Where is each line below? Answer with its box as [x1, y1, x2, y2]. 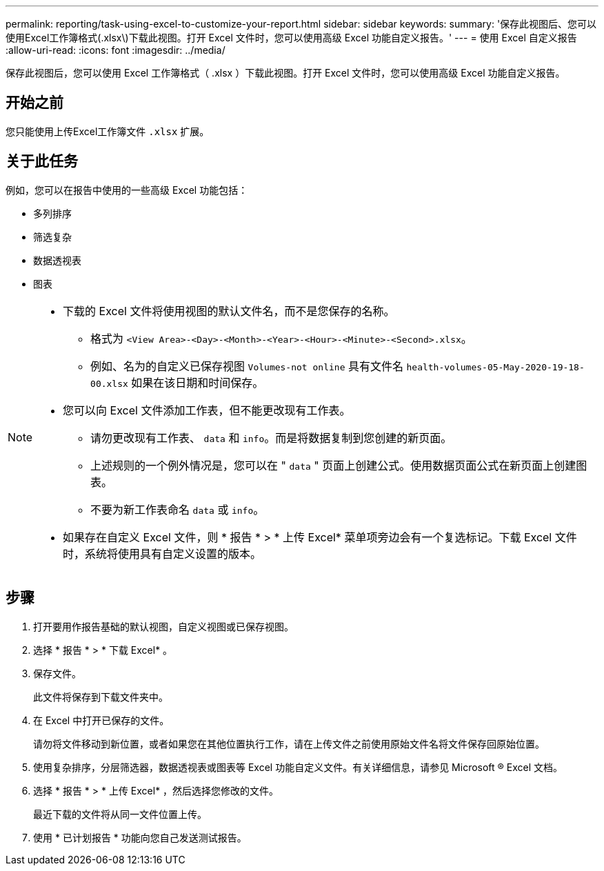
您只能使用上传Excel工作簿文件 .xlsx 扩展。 [6, 125, 210, 137]
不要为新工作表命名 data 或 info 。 [90, 502, 265, 517]
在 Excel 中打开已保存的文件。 [33, 714, 170, 726]
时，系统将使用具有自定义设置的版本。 [63, 546, 262, 561]
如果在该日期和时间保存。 [131, 375, 264, 390]
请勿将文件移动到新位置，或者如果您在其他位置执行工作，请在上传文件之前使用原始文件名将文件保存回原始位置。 [33, 737, 545, 750]
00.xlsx [90, 378, 128, 389]
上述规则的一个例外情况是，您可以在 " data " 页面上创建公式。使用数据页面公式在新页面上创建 [90, 458, 576, 472]
